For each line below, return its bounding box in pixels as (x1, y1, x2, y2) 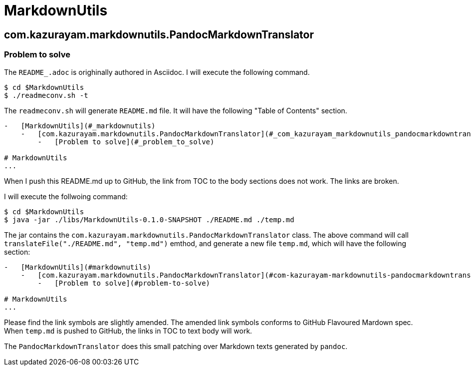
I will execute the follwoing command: (4, 192, 128, 201)
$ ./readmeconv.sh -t (4, 91, 88, 99)
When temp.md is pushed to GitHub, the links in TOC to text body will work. (4, 326, 252, 335)
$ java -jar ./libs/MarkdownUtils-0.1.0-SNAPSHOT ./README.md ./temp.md (4, 215, 294, 224)
